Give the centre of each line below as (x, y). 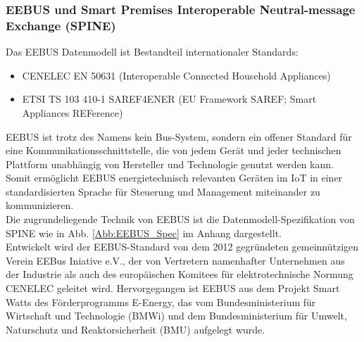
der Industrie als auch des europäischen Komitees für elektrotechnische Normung (180, 274)
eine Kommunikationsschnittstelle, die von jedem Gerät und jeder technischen (174, 150)
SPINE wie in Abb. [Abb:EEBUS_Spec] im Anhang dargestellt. (144, 233)
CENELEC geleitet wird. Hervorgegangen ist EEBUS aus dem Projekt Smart (173, 288)
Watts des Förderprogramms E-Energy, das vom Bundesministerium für (161, 302)
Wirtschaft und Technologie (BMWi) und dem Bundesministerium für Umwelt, (176, 316)
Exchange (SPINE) (61, 25)
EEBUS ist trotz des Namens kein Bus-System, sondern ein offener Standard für (179, 136)
